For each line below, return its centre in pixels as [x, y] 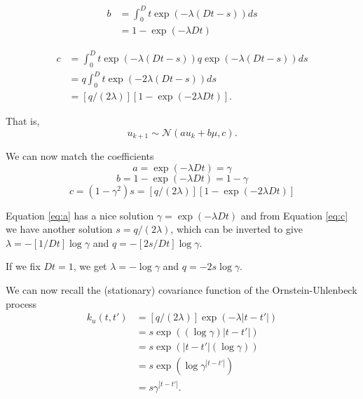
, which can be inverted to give [237, 229]
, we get [90, 266]
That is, [23, 121]
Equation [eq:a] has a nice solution [80, 215]
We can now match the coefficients [80, 156]
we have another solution [59, 229]
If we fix [23, 266]
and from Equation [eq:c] [294, 215]
